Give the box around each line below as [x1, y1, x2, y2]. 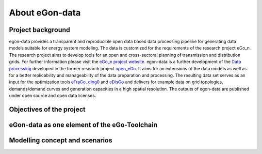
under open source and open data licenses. [9, 92, 97, 99]
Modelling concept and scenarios [9, 136, 113, 145]
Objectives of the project [9, 106, 86, 113]
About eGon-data [9, 7, 81, 18]
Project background [9, 26, 70, 34]
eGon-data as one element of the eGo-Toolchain [9, 121, 158, 129]
